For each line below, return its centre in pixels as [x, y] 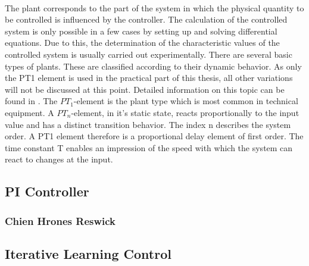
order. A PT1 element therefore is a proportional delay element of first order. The [154, 136]
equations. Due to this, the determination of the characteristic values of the [142, 43]
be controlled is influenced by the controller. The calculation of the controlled [146, 19]
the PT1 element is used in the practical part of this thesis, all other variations [149, 78]
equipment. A [29, 112]
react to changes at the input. [59, 159]
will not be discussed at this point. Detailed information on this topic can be [145, 89]
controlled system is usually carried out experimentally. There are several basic [149, 54]
